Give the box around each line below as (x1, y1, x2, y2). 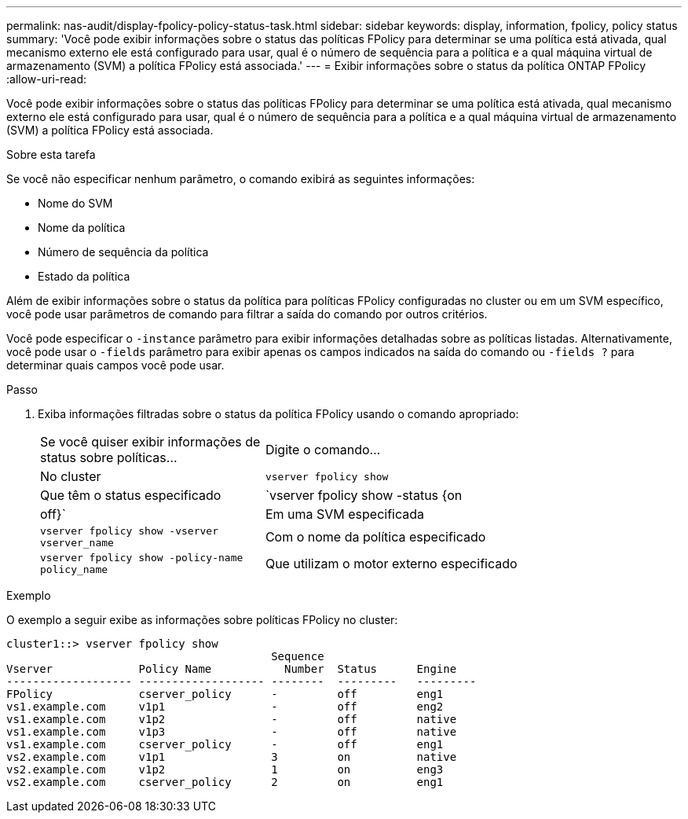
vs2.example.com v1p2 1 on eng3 (6, 763, 444, 776)
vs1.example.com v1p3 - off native (6, 725, 457, 738)
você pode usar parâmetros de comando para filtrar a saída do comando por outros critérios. (6, 307, 488, 321)
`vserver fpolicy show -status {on (265, 487, 463, 503)
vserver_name (40, 537, 114, 549)
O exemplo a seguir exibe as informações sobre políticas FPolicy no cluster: (6, 613, 398, 626)
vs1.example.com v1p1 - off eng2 (6, 700, 444, 713)
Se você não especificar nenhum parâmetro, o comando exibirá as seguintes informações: (6, 172, 475, 185)
